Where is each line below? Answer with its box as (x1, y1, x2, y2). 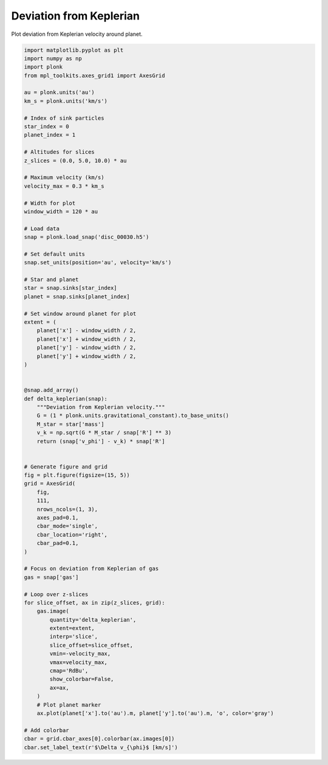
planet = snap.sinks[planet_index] (24, 293, 130, 300)
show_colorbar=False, (49, 676, 114, 683)
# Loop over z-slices (24, 591, 89, 598)
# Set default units (24, 250, 85, 258)
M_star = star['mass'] (36, 420, 104, 428)
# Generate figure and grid (24, 463, 108, 470)
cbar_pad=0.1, (36, 540, 79, 547)
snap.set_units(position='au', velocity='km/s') (24, 259, 172, 266)
